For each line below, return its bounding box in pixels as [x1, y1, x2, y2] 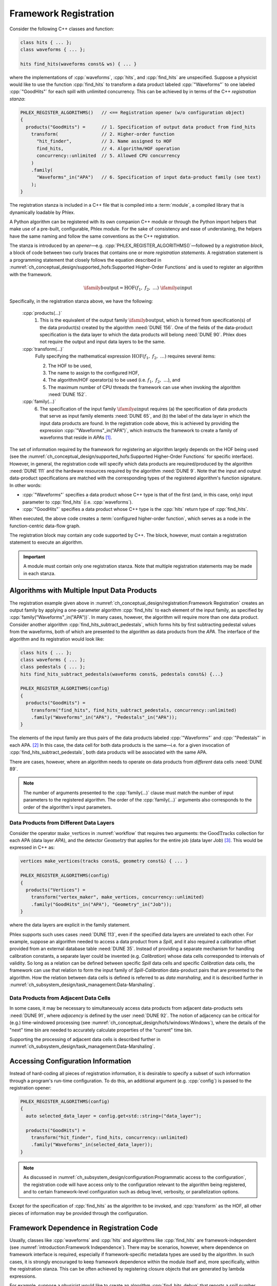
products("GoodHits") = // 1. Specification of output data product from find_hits [26, 124, 256, 130]
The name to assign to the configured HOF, [48, 369, 140, 376]
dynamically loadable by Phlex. [9, 209, 75, 216]
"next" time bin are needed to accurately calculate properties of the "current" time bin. [9, 1027, 192, 1033]
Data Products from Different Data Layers [9, 819, 115, 827]
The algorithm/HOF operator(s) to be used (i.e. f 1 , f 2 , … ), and [48, 377, 181, 384]
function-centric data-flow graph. [9, 523, 81, 529]
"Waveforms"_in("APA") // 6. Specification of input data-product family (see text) [36, 174, 261, 180]
